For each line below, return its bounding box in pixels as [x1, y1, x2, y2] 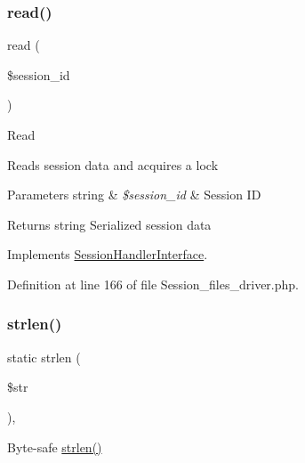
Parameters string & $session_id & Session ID [7, 185, 261, 204]
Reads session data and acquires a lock [7, 155, 219, 174]
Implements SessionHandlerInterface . [7, 245, 208, 264]
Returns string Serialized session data [7, 215, 212, 233]
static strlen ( [7, 347, 81, 366]
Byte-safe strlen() [7, 437, 102, 456]
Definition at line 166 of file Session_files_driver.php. [7, 274, 299, 293]
